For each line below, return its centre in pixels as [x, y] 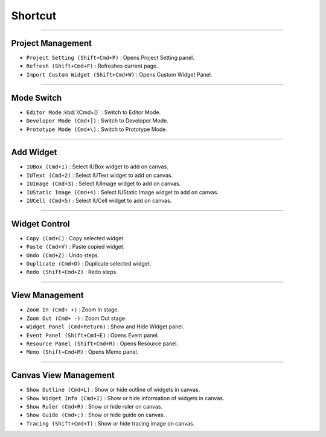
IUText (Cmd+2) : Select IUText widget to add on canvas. [100, 175]
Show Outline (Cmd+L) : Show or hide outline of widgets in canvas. [113, 390]
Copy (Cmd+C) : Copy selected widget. [75, 238]
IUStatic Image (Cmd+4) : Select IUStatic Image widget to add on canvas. [122, 192]
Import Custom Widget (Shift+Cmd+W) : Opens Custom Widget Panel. [119, 74]
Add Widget [34, 152]
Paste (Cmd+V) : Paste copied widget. [75, 247]
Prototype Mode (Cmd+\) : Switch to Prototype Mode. [97, 129]
